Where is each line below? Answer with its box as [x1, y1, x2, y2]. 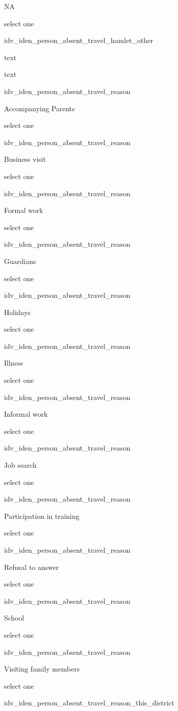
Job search [4, 460, 37, 470]
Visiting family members [4, 663, 80, 674]
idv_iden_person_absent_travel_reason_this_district [4, 697, 174, 708]
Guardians [4, 255, 36, 266]
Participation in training [4, 510, 80, 521]
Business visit [4, 154, 46, 164]
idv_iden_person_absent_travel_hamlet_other [4, 35, 153, 46]
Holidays [4, 306, 31, 317]
